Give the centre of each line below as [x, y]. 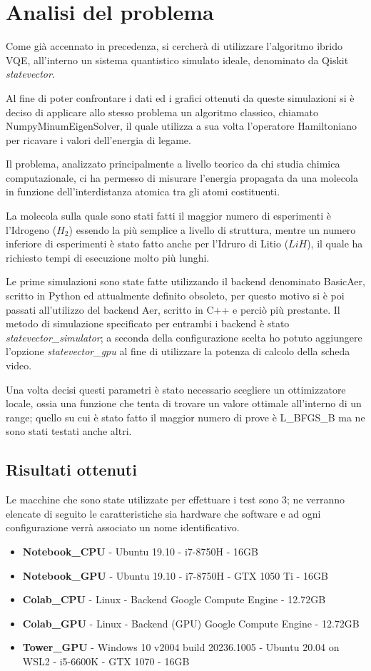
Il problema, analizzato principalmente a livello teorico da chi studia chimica [173, 164]
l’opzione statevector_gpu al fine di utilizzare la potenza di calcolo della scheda [178, 351]
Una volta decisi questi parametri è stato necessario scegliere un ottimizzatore [176, 389]
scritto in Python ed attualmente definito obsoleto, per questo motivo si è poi [175, 296]
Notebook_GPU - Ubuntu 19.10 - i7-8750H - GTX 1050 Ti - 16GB [175, 575]
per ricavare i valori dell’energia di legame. [98, 139]
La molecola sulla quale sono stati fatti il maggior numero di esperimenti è [168, 216]
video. [19, 365]
